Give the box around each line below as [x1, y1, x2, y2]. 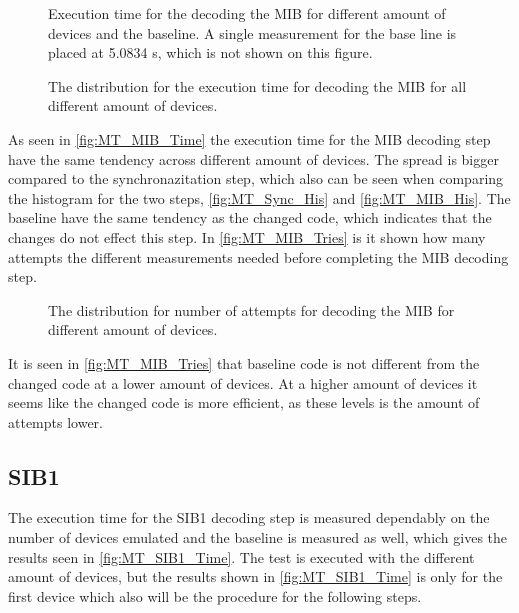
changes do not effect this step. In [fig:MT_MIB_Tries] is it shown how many [8, 226, 486, 247]
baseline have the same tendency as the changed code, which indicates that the [8, 207, 492, 228]
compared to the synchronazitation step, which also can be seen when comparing [8, 168, 504, 189]
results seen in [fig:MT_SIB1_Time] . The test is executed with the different [8, 546, 475, 567]
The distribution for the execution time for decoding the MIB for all [48, 75, 467, 96]
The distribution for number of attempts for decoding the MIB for [48, 299, 455, 320]
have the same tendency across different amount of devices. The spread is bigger [8, 148, 499, 169]
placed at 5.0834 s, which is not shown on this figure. [48, 42, 373, 63]
